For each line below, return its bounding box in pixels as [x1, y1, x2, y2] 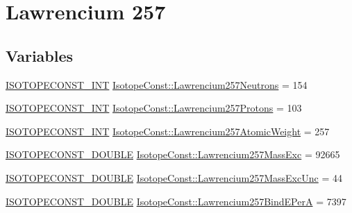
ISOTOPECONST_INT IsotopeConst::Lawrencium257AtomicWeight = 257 [6, 123, 330, 138]
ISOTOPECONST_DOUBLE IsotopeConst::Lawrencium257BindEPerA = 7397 [6, 194, 346, 208]
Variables [6, 44, 74, 66]
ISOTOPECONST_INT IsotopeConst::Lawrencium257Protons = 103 [6, 101, 302, 115]
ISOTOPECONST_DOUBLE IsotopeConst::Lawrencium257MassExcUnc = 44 [6, 170, 342, 185]
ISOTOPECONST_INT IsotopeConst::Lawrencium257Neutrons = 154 [6, 77, 308, 92]
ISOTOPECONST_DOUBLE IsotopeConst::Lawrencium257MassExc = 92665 [6, 147, 340, 162]
